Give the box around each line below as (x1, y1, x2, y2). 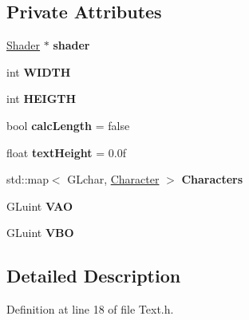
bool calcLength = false (6, 117, 130, 133)
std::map (6, 171, 49, 188)
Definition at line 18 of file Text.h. (6, 301, 174, 318)
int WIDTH (6, 63, 71, 80)
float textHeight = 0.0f (6, 144, 126, 160)
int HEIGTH (6, 90, 77, 107)
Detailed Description (6, 263, 181, 288)
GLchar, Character (67, 171, 160, 188)
